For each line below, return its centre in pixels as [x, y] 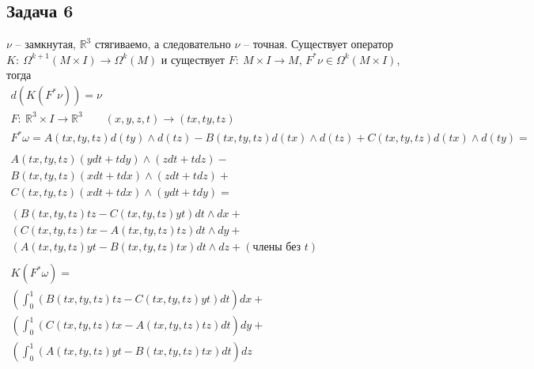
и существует [193, 59]
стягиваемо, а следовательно [163, 44]
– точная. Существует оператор [318, 44]
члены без [277, 248]
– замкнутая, [45, 44]
